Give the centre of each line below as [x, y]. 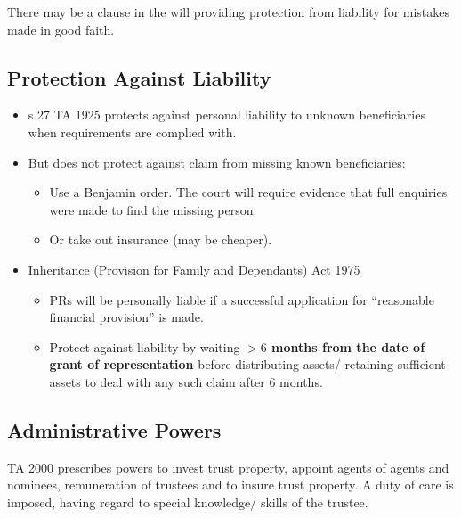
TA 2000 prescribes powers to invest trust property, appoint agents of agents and [228, 467]
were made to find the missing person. [153, 209]
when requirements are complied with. [132, 132]
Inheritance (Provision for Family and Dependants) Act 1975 [194, 269]
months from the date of [348, 346]
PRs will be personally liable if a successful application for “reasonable [242, 299]
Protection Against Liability [139, 77]
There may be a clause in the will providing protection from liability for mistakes [229, 12]
